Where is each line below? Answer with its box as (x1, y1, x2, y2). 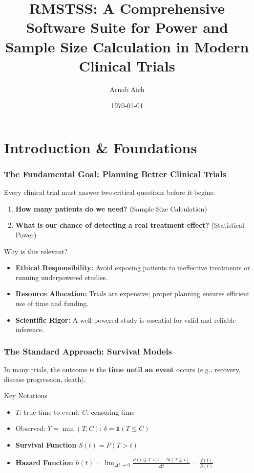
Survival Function (15, 440, 77, 449)
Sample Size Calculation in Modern (5, 36, 249, 56)
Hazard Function (15, 457, 73, 467)
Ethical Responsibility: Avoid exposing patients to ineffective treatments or (15, 262, 250, 273)
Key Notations (4, 390, 47, 401)
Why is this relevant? (4, 246, 68, 256)
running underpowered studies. (15, 272, 107, 282)
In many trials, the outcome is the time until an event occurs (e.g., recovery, (4, 364, 241, 375)
